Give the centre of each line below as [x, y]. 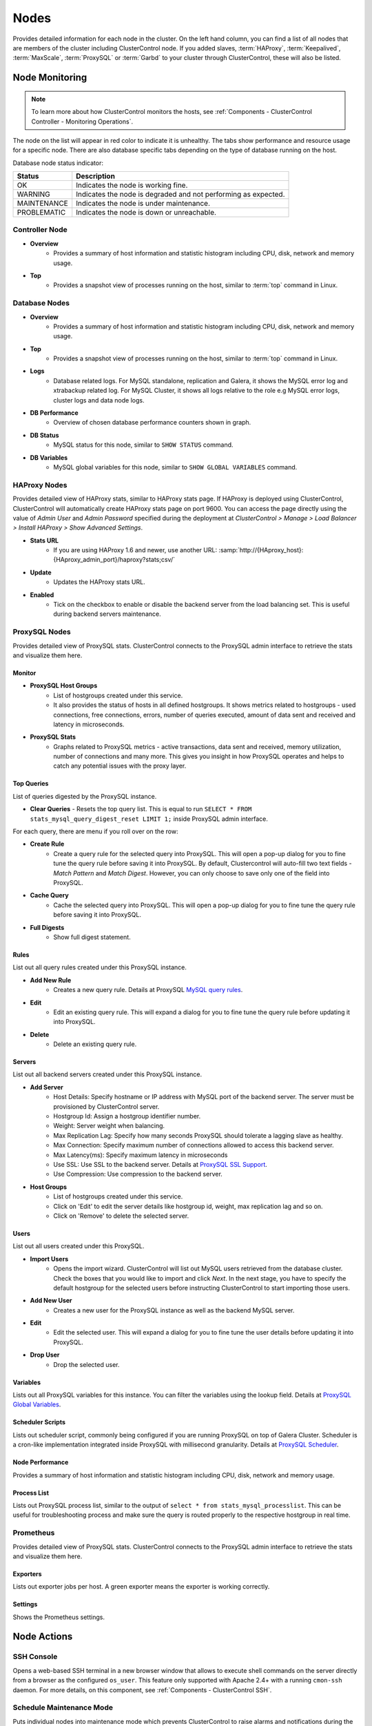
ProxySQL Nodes [42, 632]
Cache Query [49, 895]
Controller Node [40, 230]
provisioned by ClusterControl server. [106, 1106]
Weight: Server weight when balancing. [109, 1126]
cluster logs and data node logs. [99, 400]
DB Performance [54, 413]
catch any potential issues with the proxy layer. [120, 766]
